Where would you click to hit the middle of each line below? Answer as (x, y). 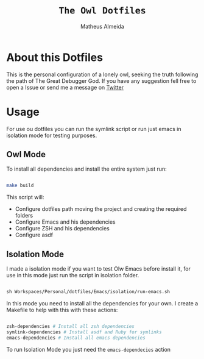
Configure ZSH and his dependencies (62, 229)
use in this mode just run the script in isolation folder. (73, 275)
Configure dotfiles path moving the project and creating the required (101, 209)
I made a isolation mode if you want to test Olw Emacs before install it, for (98, 269)
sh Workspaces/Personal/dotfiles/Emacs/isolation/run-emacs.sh (88, 292)
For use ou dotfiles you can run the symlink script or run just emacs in (94, 129)
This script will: (25, 197)
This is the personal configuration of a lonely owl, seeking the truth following (102, 74)
